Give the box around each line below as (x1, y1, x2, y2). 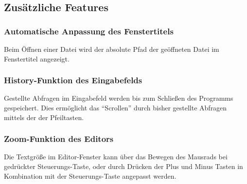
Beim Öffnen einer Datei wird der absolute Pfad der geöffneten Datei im (4, 44, 219, 54)
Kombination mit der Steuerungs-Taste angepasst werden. (4, 170, 176, 181)
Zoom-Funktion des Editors (4, 133, 114, 145)
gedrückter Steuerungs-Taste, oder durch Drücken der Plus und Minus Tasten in (4, 161, 243, 171)
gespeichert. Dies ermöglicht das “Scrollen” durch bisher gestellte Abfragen (4, 103, 227, 112)
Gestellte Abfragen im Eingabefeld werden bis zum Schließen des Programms (4, 93, 233, 103)
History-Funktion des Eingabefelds (4, 74, 142, 86)
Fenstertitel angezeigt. (4, 53, 70, 63)
